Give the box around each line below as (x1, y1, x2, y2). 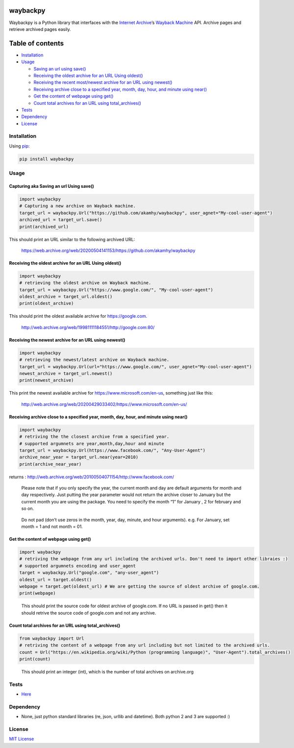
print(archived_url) (19, 224, 69, 229)
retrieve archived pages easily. (9, 26, 71, 32)
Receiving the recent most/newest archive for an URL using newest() (33, 79, 172, 85)
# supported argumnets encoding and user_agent (19, 563, 136, 569)
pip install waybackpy (19, 156, 74, 162)
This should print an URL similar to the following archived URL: (9, 236, 135, 242)
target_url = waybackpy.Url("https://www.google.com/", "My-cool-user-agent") (19, 287, 213, 293)
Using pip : (9, 143, 30, 149)
